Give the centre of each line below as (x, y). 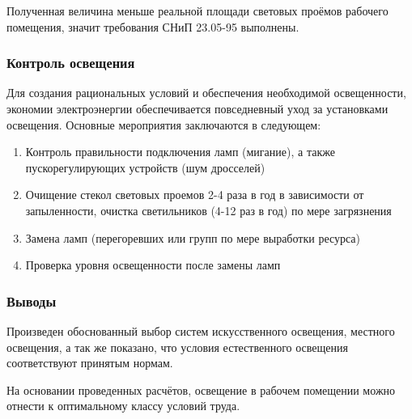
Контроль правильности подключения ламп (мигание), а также (180, 152)
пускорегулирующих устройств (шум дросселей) (145, 167)
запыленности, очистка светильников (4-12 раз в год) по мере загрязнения (208, 210)
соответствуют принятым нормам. (90, 363)
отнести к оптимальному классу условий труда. (123, 406)
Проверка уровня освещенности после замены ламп (153, 265)
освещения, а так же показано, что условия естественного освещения (177, 347)
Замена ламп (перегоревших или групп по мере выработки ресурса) (193, 237)
